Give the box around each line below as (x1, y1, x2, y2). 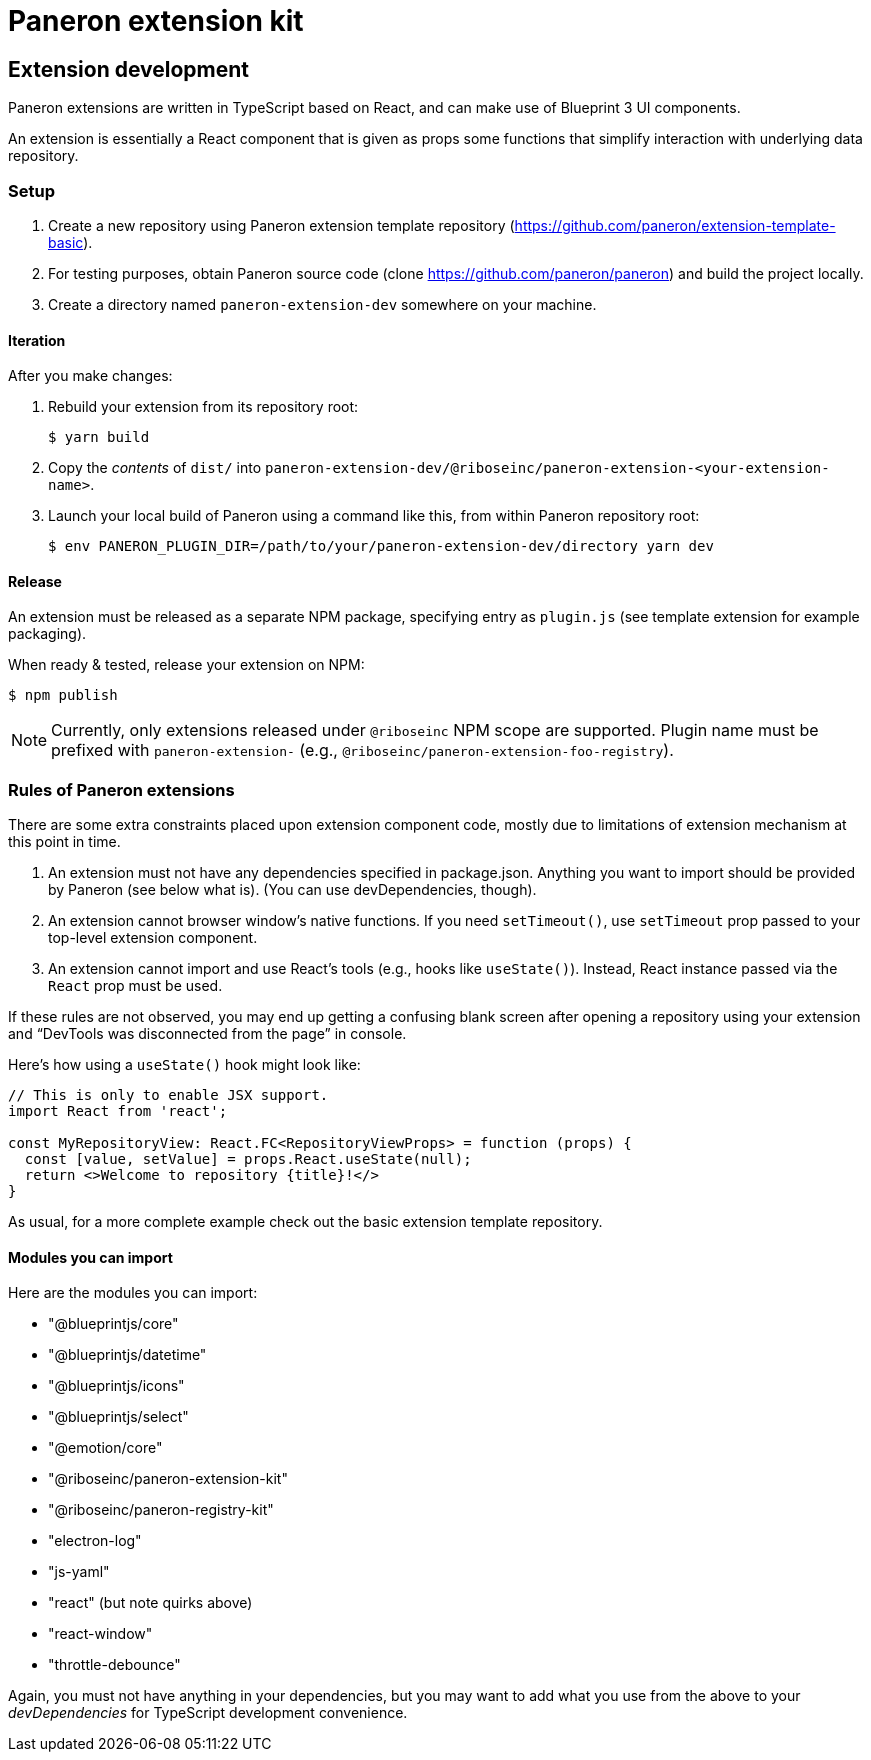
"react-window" (48, 1625, 153, 1643)
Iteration (8, 331, 66, 349)
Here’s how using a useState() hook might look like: (8, 1056, 361, 1074)
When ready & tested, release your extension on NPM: (8, 656, 365, 674)
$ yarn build (48, 429, 150, 446)
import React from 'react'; (8, 1103, 228, 1120)
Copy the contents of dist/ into (48, 459, 262, 477)
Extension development (8, 56, 250, 82)
